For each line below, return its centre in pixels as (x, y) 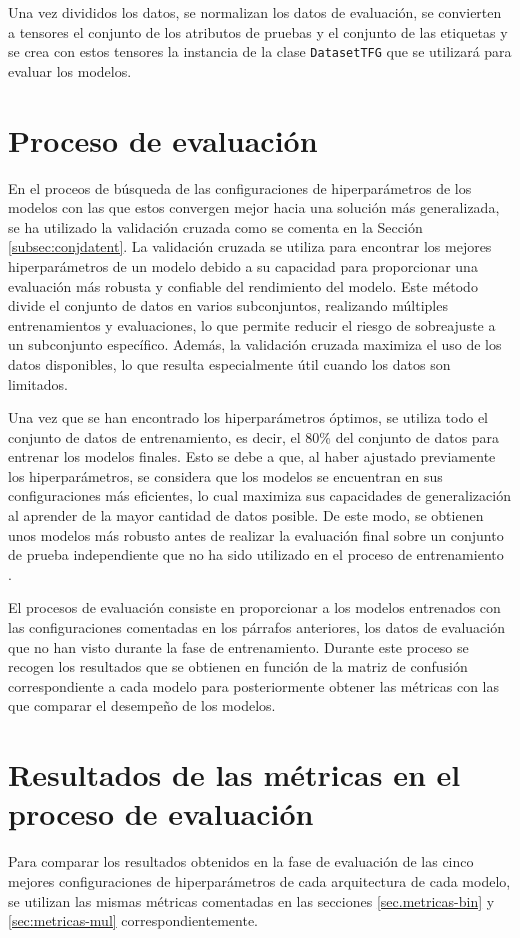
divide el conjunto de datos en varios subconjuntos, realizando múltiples (228, 305)
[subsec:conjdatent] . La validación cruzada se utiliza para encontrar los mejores (250, 246)
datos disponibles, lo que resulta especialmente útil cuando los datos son (229, 363)
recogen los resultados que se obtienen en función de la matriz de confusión (238, 666)
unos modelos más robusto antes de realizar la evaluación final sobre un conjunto (256, 534)
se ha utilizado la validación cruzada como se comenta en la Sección (215, 226)
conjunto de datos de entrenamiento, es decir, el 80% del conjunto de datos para (254, 436)
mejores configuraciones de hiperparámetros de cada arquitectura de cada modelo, (259, 880)
